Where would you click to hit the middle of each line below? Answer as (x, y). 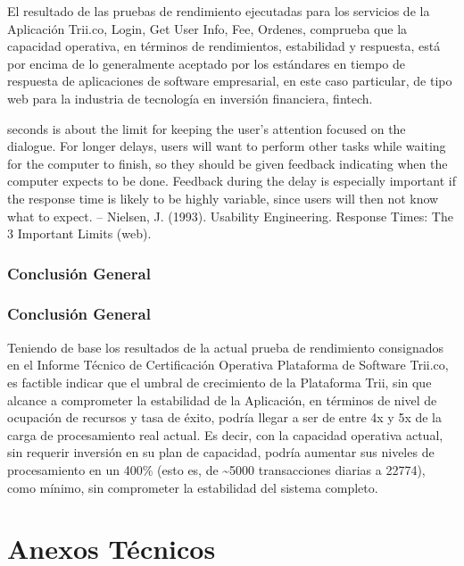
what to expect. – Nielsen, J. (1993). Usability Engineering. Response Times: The (230, 216)
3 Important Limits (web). (79, 233)
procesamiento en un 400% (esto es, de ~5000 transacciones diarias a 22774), (216, 469)
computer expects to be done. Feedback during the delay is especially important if (232, 181)
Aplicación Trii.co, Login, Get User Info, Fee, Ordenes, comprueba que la (207, 28)
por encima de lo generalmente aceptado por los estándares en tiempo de (207, 63)
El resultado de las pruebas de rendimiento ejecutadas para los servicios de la (219, 11)
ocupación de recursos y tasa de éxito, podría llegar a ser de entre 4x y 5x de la (225, 417)
